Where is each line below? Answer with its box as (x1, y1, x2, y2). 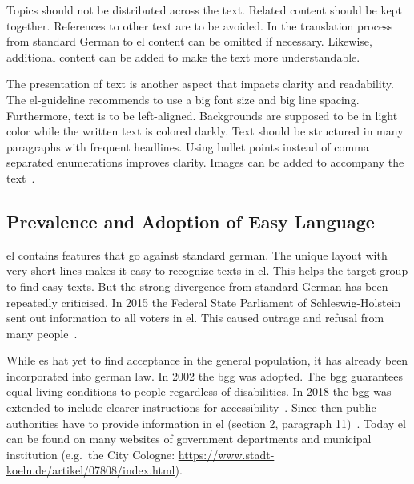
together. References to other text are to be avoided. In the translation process (6, 17, 393, 34)
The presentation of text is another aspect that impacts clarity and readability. (6, 75, 394, 92)
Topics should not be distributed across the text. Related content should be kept (6, 2, 402, 18)
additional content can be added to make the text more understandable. (6, 48, 360, 65)
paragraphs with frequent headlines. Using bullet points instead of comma (6, 138, 369, 155)
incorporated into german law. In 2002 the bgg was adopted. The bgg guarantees (6, 367, 404, 384)
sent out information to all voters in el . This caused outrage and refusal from (6, 309, 384, 326)
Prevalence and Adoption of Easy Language (6, 208, 375, 233)
